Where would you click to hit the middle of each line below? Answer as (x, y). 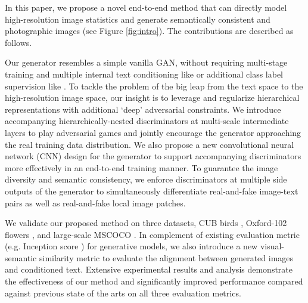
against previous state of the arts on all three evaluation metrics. (123, 293)
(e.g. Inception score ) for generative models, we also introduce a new (131, 246)
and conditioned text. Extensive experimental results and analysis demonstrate (149, 269)
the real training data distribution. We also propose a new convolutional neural (150, 144)
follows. (18, 42)
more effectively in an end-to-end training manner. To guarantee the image (141, 167)
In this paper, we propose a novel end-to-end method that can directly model (146, 7)
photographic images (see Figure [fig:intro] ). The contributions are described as (149, 31)
